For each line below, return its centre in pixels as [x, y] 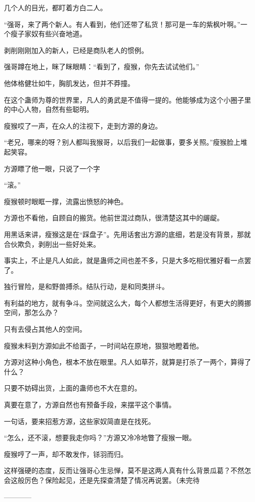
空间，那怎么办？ [31, 312]
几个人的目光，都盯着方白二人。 [55, 7]
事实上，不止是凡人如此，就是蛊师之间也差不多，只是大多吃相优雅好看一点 [124, 260]
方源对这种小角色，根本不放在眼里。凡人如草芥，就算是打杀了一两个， [117, 362]
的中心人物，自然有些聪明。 [49, 109]
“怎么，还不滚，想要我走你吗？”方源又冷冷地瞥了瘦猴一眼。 [100, 437]
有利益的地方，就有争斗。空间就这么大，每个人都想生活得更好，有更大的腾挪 [127, 303]
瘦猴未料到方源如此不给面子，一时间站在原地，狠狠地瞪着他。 [103, 345]
